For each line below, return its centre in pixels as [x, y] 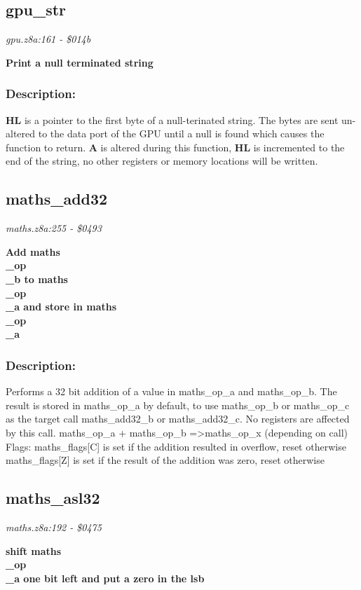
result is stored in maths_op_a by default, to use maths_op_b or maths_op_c [178, 405]
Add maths [33, 251]
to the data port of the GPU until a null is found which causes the [181, 133]
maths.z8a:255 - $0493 [54, 228]
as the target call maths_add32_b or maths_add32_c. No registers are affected [178, 419]
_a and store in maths [61, 307]
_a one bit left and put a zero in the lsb [105, 578]
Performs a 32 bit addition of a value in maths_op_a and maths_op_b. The [171, 391]
